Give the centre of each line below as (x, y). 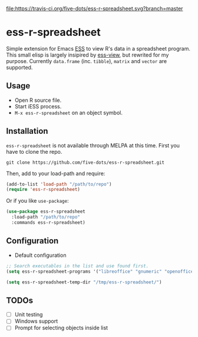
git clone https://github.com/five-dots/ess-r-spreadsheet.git (85, 162)
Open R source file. (38, 100)
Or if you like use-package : (37, 201)
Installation (27, 131)
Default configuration (40, 255)
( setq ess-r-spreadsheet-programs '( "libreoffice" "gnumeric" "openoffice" (101, 271)
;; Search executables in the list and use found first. (77, 266)
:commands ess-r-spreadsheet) (48, 223)
